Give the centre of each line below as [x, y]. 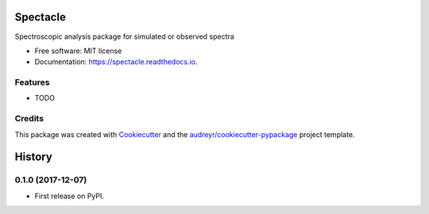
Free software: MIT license [78, 51]
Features [32, 82]
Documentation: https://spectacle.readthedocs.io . [116, 62]
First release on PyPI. [70, 196]
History [34, 157]
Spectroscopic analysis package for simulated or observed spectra [124, 36]
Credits [29, 119]
